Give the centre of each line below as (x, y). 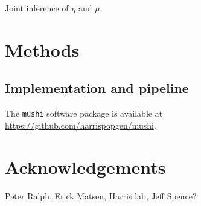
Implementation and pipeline (97, 88)
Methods (42, 49)
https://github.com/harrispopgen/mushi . (81, 125)
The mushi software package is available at (84, 113)
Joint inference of (37, 8)
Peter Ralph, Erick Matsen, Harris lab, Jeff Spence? (101, 195)
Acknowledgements (85, 166)
